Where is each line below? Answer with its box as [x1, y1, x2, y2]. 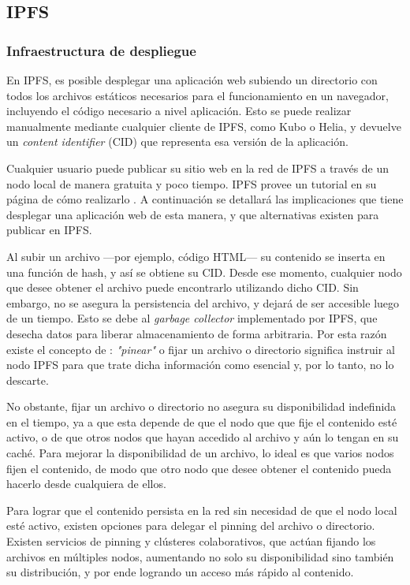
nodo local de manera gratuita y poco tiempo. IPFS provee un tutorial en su [6, 175, 377, 192]
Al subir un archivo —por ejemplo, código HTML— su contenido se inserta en [6, 248, 386, 264]
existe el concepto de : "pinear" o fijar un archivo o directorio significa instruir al [6, 341, 395, 357]
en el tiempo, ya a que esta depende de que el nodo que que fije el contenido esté [6, 413, 397, 430]
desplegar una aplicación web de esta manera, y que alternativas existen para [6, 206, 379, 222]
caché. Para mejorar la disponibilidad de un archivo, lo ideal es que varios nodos [6, 445, 394, 461]
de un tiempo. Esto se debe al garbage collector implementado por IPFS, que [6, 310, 378, 326]
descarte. [6, 371, 49, 388]
